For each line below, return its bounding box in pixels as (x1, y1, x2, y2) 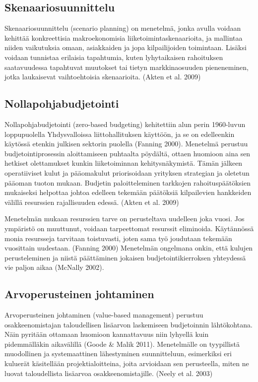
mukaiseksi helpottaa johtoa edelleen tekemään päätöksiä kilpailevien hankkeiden (4, 187, 252, 197)
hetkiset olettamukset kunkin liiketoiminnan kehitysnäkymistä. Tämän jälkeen (4, 158, 243, 168)
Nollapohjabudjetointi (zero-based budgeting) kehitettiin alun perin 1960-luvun (4, 119, 246, 129)
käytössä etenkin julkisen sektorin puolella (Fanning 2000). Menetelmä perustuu (4, 138, 248, 149)
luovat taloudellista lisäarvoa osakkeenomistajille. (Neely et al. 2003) (4, 368, 213, 378)
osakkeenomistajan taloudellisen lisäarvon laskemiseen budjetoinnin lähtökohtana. (4, 319, 253, 329)
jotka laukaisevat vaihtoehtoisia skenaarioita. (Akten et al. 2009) (4, 71, 201, 82)
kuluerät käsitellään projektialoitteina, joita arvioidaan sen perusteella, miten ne (4, 358, 249, 369)
